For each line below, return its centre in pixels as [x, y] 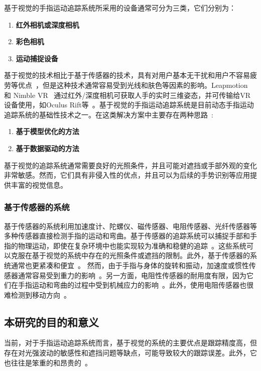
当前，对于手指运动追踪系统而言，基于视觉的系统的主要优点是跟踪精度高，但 [130, 343]
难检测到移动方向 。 [37, 294]
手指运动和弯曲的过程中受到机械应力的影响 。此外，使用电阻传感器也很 [136, 285]
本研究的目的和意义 [51, 322]
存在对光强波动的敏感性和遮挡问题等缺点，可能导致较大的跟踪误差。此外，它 [130, 353]
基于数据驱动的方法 [47, 148]
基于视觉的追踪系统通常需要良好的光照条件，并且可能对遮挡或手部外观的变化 [130, 165]
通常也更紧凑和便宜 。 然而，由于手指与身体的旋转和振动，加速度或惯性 [130, 265]
